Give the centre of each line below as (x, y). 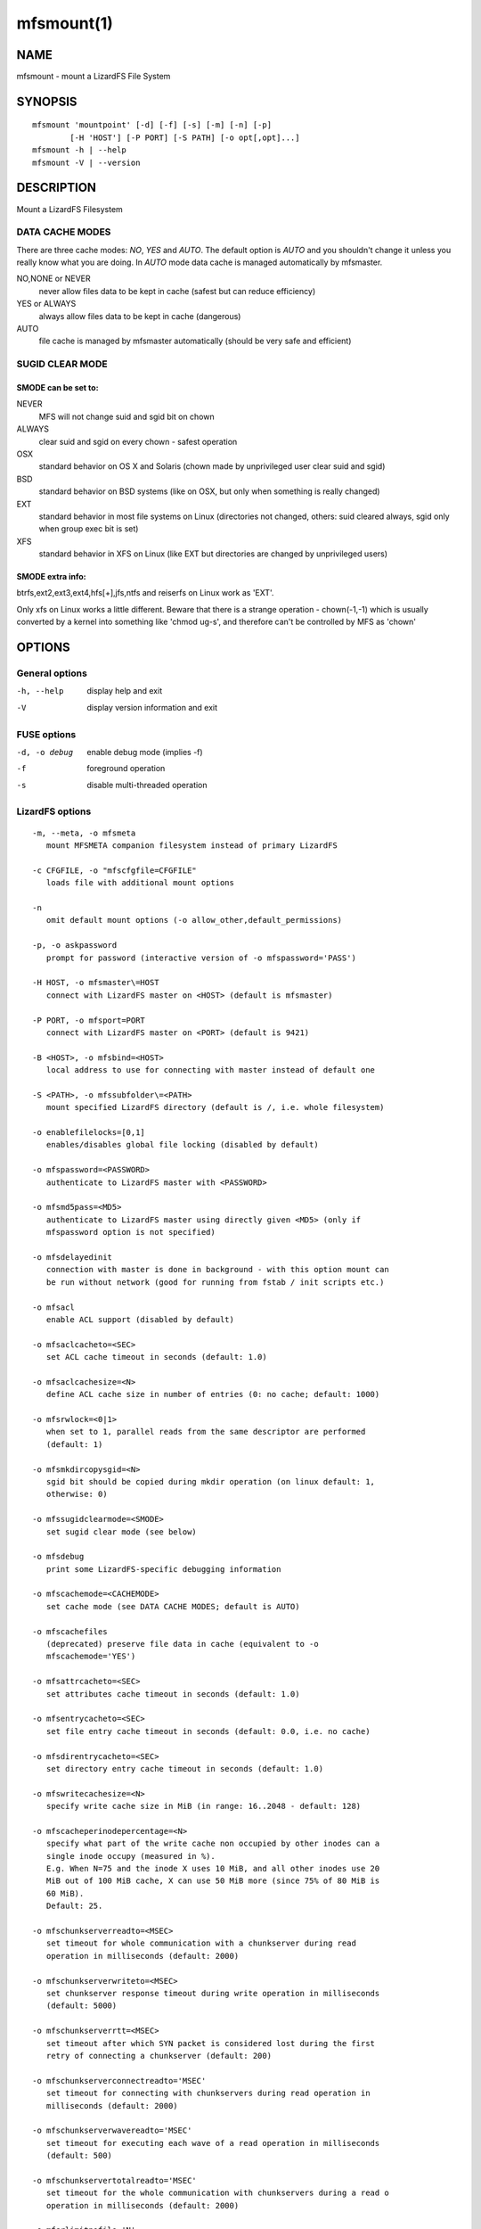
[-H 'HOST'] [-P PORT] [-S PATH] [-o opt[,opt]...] (185, 137)
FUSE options (46, 734)
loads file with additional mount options (140, 883)
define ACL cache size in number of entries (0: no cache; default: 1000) (213, 1394)
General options (52, 673)
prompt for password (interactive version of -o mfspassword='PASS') (201, 958)
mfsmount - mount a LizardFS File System (94, 77)
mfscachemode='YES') (91, 1657)
